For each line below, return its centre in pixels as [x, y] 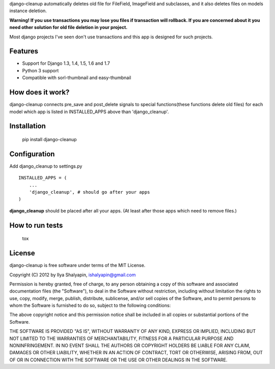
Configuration [32, 154]
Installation [28, 126]
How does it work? [39, 93]
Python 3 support [40, 70]
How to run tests [36, 225]
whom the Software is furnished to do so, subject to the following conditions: [90, 305]
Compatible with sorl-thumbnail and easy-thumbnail [77, 78]
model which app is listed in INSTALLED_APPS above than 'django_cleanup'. [89, 112]
